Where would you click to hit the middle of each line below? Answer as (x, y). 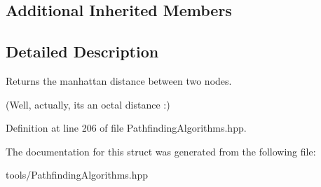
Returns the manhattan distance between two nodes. (119, 80)
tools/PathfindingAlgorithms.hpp (77, 175)
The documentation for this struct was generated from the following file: (161, 151)
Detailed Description (82, 51)
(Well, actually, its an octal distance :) (88, 104)
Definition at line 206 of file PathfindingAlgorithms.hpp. (126, 128)
